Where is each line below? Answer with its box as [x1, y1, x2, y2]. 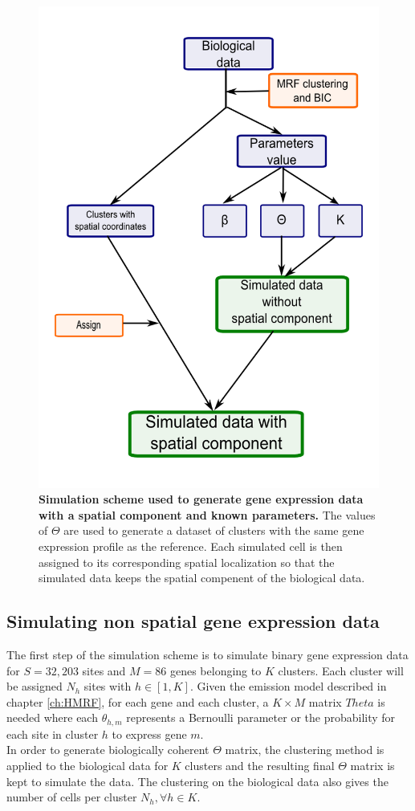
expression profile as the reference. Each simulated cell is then [39, 538, 343, 555]
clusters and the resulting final [185, 757, 335, 774]
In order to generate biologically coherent [6, 741, 210, 758]
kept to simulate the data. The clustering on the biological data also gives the [6, 772, 389, 789]
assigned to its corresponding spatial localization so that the [39, 553, 335, 570]
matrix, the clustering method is [225, 741, 384, 758]
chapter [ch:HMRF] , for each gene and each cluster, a [6, 693, 269, 710]
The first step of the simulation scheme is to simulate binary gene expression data [6, 646, 409, 663]
